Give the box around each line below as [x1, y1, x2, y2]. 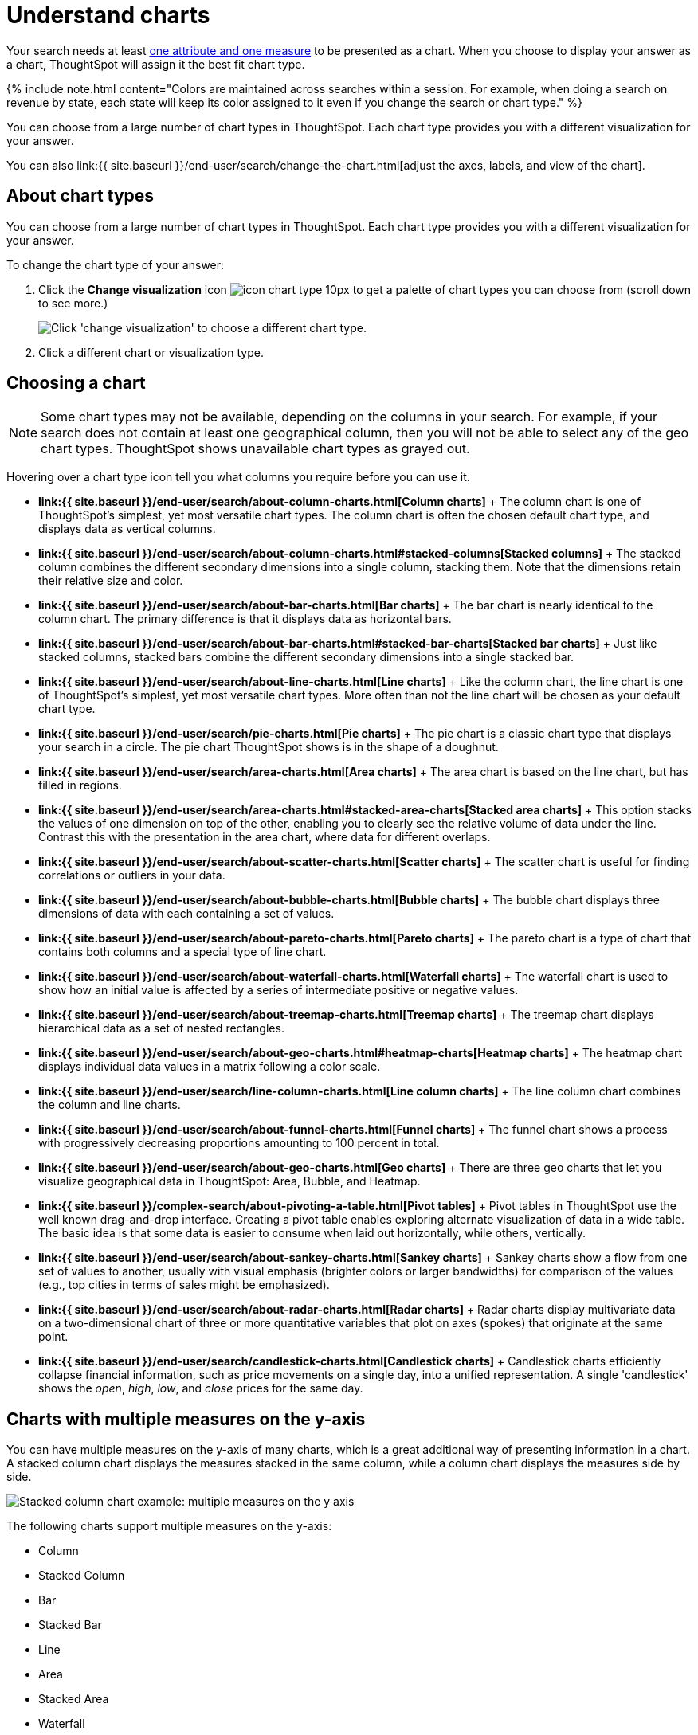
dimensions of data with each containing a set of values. [38, 907, 335, 921]
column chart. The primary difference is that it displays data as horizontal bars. [38, 612, 452, 626]
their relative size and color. [38, 574, 183, 588]
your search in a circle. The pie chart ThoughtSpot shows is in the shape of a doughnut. [38, 740, 499, 754]
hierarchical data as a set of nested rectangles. [38, 1021, 284, 1036]
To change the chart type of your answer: [6, 257, 225, 272]
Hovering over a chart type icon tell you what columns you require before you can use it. [6, 470, 470, 484]
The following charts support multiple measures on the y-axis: [6, 1519, 332, 1533]
